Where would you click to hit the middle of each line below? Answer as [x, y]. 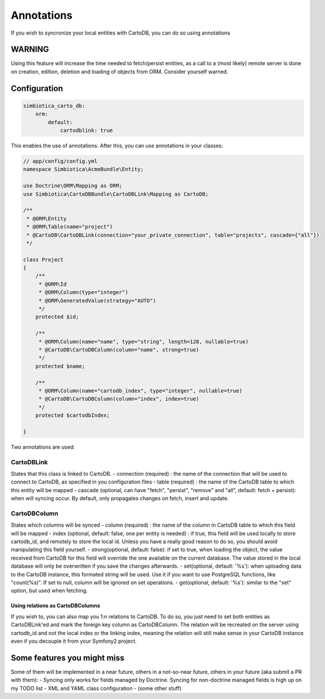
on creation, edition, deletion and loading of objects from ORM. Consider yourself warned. [119, 71]
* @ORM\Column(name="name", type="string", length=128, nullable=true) [143, 342]
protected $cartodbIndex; [73, 415]
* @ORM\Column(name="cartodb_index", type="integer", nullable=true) [141, 391]
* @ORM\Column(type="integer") [83, 292]
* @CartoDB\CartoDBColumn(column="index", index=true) [119, 399]
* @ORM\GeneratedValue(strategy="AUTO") [97, 301]
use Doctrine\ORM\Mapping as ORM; [73, 186]
